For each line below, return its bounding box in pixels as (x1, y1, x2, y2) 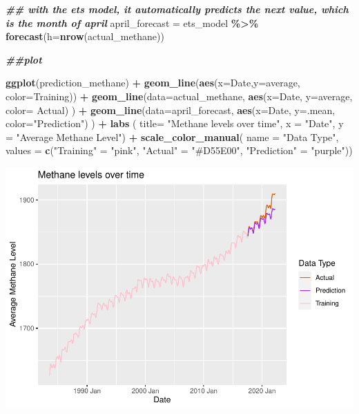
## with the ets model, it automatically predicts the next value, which (6, 2, 349, 16)
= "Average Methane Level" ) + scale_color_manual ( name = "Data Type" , (6, 129, 339, 144)
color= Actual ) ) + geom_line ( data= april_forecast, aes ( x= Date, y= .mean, (6, 102, 336, 117)
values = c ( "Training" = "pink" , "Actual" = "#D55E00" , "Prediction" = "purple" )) (6, 143, 353, 158)
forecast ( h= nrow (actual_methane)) (6, 29, 164, 44)
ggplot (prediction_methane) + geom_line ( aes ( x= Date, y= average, (6, 75, 300, 90)
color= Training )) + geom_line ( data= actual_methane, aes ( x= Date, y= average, (6, 88, 353, 103)
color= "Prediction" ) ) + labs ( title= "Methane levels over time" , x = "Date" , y (6, 116, 344, 131)
